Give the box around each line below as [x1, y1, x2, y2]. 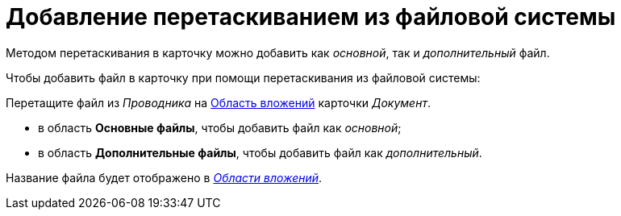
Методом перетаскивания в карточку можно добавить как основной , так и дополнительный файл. [6, 45, 550, 60]
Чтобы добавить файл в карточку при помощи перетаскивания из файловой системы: [6, 70, 481, 85]
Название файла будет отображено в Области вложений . [6, 170, 323, 185]
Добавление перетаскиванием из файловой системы [6, 3, 616, 31]
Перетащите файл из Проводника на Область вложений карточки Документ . [6, 95, 431, 110]
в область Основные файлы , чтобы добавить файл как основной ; [38, 120, 402, 135]
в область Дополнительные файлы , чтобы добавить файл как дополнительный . [38, 145, 482, 160]
